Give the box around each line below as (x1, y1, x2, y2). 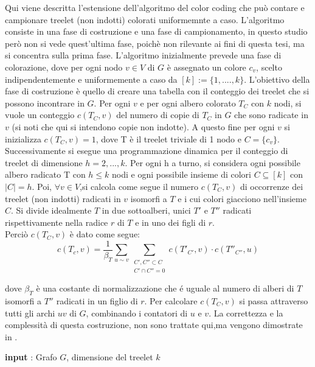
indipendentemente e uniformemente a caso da (5, 72, 178, 85)
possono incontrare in (5, 96, 85, 109)
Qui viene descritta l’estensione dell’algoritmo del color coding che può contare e (5, 1, 305, 13)
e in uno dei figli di (135, 215, 206, 228)
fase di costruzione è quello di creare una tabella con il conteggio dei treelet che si (5, 85, 310, 97)
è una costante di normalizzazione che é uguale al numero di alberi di (36, 282, 294, 295)
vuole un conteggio (5, 108, 75, 121)
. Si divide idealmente (11, 204, 92, 217)
